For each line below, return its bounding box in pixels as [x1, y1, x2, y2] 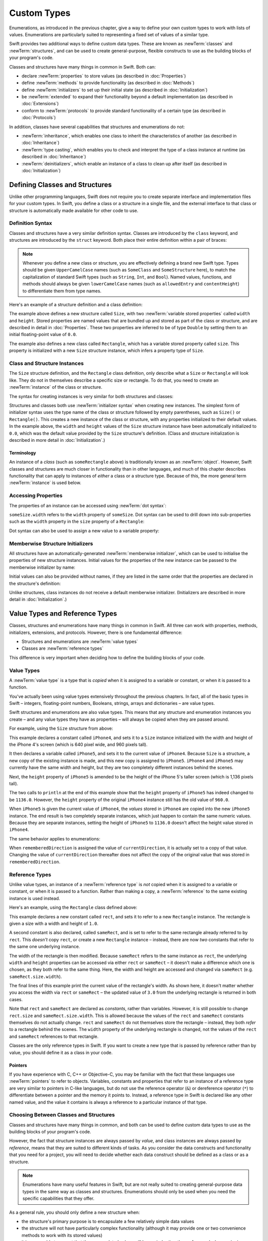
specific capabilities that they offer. [22, 1195, 94, 1201]
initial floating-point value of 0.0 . [9, 332, 77, 338]
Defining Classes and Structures [9, 180, 112, 189]
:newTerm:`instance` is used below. [9, 480, 81, 486]
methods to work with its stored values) [21, 1232, 103, 1238]
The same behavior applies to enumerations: [9, 835, 100, 841]
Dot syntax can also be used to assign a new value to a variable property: [9, 528, 160, 534]
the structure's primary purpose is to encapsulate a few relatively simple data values [21, 1219, 195, 1224]
